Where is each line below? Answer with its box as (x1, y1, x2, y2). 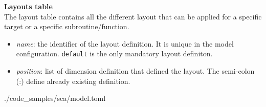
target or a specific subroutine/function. (4, 21, 129, 32)
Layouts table (4, 1, 53, 11)
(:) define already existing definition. (16, 75, 130, 86)
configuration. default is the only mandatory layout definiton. (16, 48, 213, 59)
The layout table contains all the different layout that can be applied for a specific (4, 11, 262, 22)
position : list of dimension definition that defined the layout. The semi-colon (16, 66, 255, 76)
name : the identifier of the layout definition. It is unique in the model (16, 38, 234, 49)
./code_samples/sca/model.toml (4, 93, 106, 103)
